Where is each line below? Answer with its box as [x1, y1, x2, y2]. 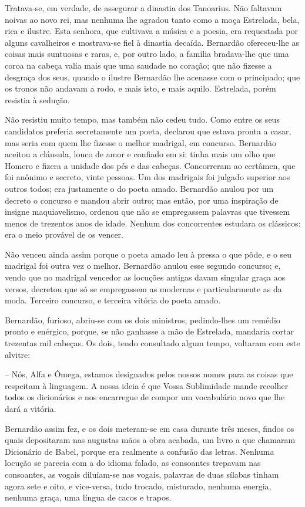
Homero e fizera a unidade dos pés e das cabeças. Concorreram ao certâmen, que [5, 159, 296, 171]
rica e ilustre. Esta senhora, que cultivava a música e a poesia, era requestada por [5, 25, 299, 37]
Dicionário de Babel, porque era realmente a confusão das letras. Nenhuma [5, 445, 274, 457]
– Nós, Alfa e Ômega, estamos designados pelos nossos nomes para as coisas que [5, 368, 293, 380]
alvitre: [5, 348, 31, 360]
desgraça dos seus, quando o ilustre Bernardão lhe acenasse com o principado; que [5, 70, 300, 83]
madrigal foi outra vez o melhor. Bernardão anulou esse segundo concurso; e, [5, 259, 281, 272]
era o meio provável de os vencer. [5, 228, 123, 241]
